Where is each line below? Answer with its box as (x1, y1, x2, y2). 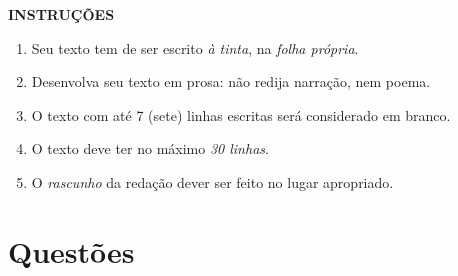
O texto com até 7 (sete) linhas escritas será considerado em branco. (31, 104, 451, 125)
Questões (8, 230, 135, 271)
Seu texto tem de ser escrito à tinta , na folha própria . (31, 37, 359, 58)
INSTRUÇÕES (8, 4, 115, 24)
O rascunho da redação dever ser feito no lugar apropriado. (31, 171, 394, 192)
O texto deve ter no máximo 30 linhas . (31, 138, 269, 159)
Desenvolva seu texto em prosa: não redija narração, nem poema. (31, 71, 431, 92)
